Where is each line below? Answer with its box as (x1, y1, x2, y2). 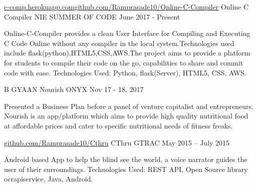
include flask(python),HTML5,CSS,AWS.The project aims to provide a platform (4, 47, 250, 58)
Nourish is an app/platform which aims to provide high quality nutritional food (4, 110, 248, 121)
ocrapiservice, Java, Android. (4, 173, 93, 184)
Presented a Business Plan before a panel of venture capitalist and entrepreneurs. (4, 100, 253, 111)
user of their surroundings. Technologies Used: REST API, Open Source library (4, 163, 248, 174)
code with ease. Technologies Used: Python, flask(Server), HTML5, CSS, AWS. (4, 67, 246, 77)
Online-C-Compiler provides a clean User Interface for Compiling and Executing (4, 28, 250, 38)
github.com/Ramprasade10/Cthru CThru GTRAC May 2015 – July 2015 (4, 137, 230, 147)
